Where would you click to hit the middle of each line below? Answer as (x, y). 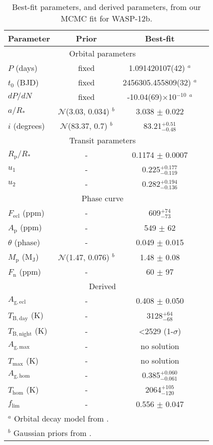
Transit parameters (103, 140)
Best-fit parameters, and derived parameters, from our (106, 7)
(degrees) (29, 126)
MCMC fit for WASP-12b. (106, 18)
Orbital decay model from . (61, 419)
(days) (27, 68)
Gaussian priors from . (53, 433)
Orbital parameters (103, 53)
